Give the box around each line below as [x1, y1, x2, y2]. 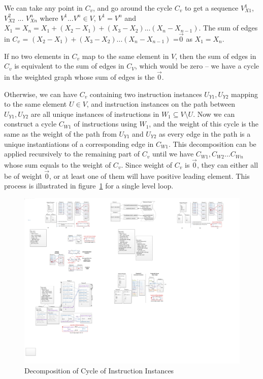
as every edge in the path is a [158, 128, 251, 139]
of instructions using [74, 118, 137, 129]
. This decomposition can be [168, 138, 256, 149]
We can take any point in [4, 3, 83, 13]
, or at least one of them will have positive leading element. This [49, 170, 250, 181]
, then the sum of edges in [175, 50, 256, 61]
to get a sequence [184, 3, 239, 13]
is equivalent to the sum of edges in [14, 60, 124, 71]
